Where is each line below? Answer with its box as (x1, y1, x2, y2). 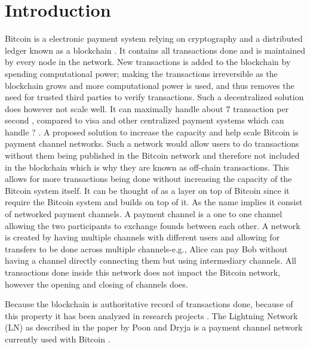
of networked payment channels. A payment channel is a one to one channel (5, 208, 283, 220)
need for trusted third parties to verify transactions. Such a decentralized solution (5, 91, 304, 103)
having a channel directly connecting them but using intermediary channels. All (5, 254, 296, 267)
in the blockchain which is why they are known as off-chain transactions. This (5, 160, 290, 173)
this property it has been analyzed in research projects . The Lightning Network (5, 309, 298, 322)
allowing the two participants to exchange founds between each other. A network (5, 219, 300, 231)
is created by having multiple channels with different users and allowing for (5, 231, 280, 243)
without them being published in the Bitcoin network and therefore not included (5, 149, 300, 162)
